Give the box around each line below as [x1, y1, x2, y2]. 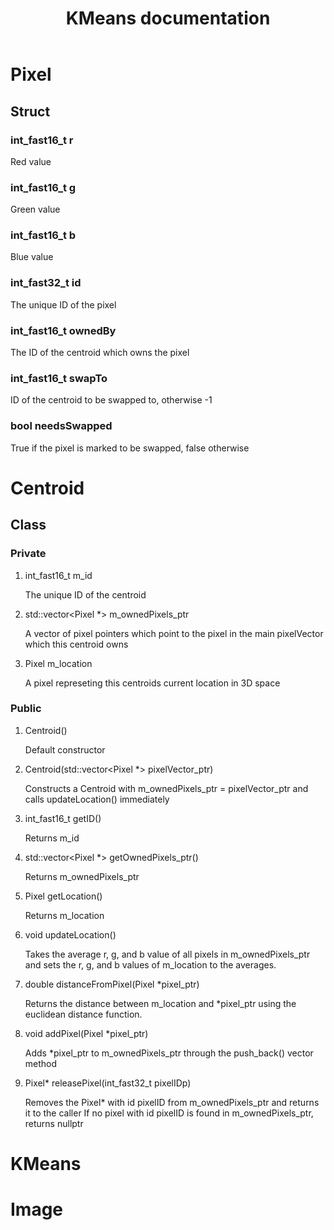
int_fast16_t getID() [24, 812, 102, 824]
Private [10, 547, 47, 561]
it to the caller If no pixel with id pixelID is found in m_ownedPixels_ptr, [24, 1107, 314, 1119]
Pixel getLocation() [24, 890, 103, 902]
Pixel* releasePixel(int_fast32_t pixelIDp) [24, 1077, 192, 1089]
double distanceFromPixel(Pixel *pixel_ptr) [24, 978, 200, 990]
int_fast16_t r [10, 133, 74, 147]
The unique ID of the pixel [10, 298, 117, 311]
